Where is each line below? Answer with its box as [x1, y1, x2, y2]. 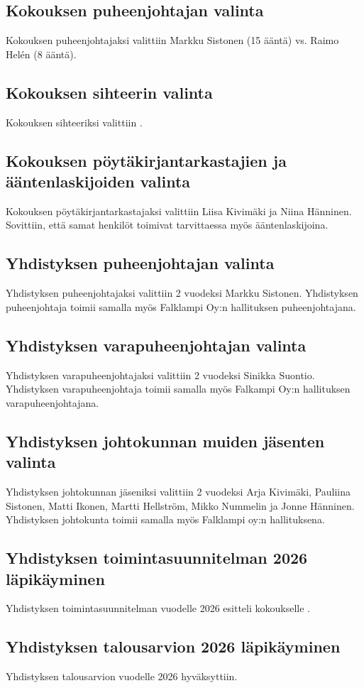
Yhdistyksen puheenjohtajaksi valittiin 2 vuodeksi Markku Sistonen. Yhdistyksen [6, 285, 358, 300]
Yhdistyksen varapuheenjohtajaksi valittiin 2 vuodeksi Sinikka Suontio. [6, 367, 315, 382]
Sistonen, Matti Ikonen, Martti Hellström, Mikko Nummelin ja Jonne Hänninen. [6, 498, 355, 513]
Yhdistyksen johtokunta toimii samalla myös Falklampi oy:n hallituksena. [6, 512, 325, 527]
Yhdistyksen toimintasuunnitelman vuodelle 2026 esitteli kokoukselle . [6, 601, 310, 616]
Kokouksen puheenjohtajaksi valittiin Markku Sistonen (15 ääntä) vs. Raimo [6, 33, 339, 48]
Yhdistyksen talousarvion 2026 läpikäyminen [6, 635, 341, 657]
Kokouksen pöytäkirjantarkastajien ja [6, 149, 287, 171]
